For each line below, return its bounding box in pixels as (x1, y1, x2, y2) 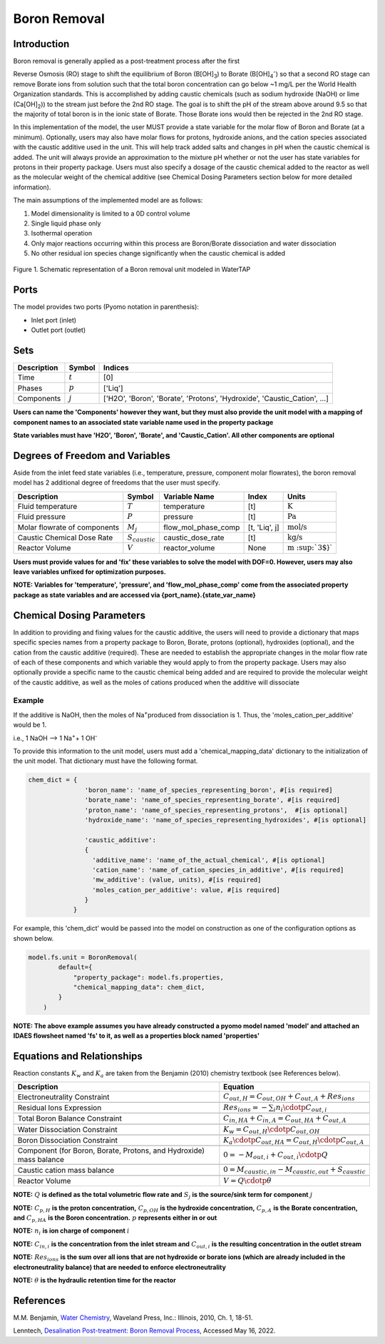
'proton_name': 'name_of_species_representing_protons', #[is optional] (84, 806, 349, 814)
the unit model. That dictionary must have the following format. (13, 757, 198, 765)
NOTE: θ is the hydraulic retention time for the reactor (13, 1275, 176, 1284)
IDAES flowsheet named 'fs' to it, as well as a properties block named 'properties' (13, 1031, 260, 1040)
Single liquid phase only (31, 218, 101, 228)
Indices (103, 363, 129, 373)
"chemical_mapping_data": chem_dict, (73, 984, 205, 991)
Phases (17, 383, 43, 393)
